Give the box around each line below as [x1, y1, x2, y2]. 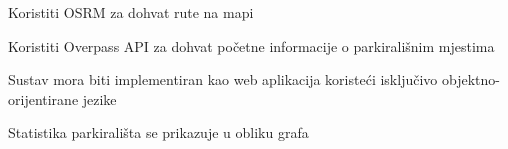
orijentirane [8, 88, 79, 109]
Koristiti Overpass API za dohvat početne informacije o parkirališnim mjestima [8, 35, 495, 56]
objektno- [441, 69, 500, 90]
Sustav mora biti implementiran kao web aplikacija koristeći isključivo [8, 69, 438, 90]
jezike [82, 88, 117, 109]
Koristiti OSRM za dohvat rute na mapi [8, 2, 254, 22]
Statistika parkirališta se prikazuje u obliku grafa [8, 122, 309, 143]
